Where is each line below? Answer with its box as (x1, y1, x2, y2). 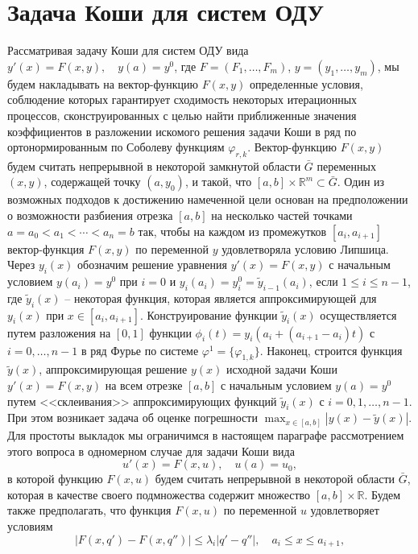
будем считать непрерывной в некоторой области (155, 470, 395, 487)
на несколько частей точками (211, 207, 353, 224)
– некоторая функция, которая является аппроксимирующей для (64, 289, 377, 306)
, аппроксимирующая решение (39, 361, 188, 378)
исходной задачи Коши (226, 361, 337, 378)
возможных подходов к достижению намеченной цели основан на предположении (7, 191, 408, 208)
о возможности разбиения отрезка (7, 207, 173, 224)
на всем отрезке (105, 377, 183, 394)
